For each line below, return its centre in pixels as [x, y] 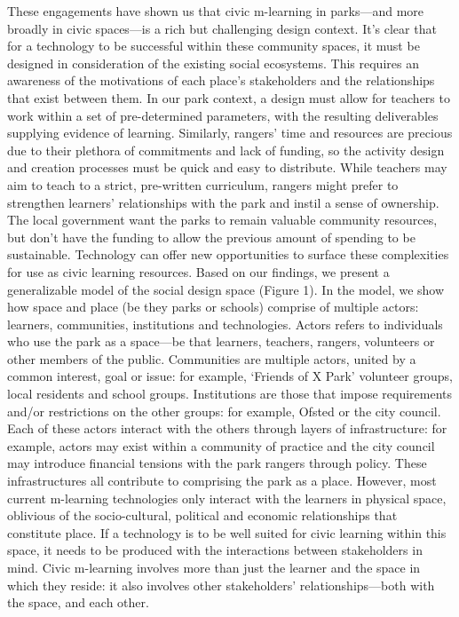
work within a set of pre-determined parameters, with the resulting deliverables [223, 115]
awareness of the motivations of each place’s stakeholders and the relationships [221, 80]
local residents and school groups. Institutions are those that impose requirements [229, 394]
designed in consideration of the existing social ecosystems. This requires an [213, 63]
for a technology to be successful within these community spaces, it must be [214, 46]
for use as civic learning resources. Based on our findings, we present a [198, 271]
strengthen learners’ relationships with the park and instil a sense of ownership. [223, 202]
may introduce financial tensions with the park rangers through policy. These [217, 463]
